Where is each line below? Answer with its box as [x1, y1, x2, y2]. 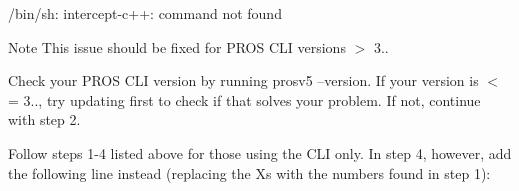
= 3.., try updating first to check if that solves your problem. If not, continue [8, 89, 481, 110]
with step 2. [8, 109, 81, 130]
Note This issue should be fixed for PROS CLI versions [8, 36, 346, 57]
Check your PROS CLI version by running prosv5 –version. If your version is [8, 70, 479, 91]
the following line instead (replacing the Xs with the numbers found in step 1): [8, 162, 491, 183]
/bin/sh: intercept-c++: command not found [8, 3, 282, 23]
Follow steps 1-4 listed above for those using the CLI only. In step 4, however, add [8, 142, 512, 163]
